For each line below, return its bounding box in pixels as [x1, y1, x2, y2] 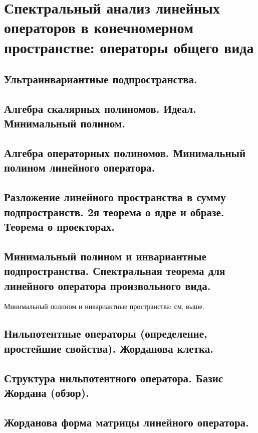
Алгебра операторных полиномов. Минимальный [4, 145, 245, 161]
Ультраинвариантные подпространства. [4, 71, 197, 87]
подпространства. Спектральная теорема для [4, 263, 225, 278]
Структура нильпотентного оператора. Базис [4, 370, 223, 385]
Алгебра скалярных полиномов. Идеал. [4, 100, 196, 116]
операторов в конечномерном [4, 17, 194, 38]
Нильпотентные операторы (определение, [4, 326, 207, 341]
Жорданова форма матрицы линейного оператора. [4, 414, 249, 429]
